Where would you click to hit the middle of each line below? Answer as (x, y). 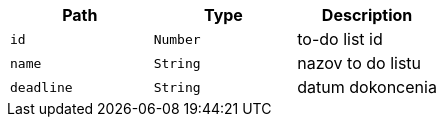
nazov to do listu (359, 63)
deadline (41, 87)
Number (177, 39)
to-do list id (340, 39)
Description (367, 15)
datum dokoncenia (367, 87)
